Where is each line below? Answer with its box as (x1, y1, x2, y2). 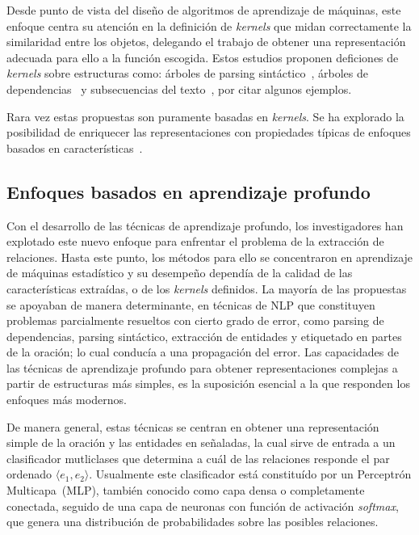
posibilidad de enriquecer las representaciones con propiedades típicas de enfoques (6, 124, 411, 141)
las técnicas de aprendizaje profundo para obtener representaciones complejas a (6, 359, 398, 376)
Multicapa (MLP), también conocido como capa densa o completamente (6, 482, 365, 499)
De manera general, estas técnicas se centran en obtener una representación (6, 418, 379, 435)
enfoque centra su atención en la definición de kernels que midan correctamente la (6, 17, 412, 34)
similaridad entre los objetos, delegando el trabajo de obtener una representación (6, 33, 406, 50)
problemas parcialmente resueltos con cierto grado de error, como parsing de (6, 312, 384, 329)
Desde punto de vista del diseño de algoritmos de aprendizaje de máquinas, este (6, 2, 401, 18)
